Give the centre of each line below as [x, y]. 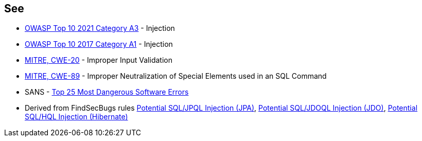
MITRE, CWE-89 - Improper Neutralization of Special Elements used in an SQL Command [176, 76]
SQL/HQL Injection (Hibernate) [76, 117]
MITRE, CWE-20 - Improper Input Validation [99, 60]
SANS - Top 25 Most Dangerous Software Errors [107, 92]
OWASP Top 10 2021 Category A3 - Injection [100, 28]
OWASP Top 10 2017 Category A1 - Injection [99, 44]
